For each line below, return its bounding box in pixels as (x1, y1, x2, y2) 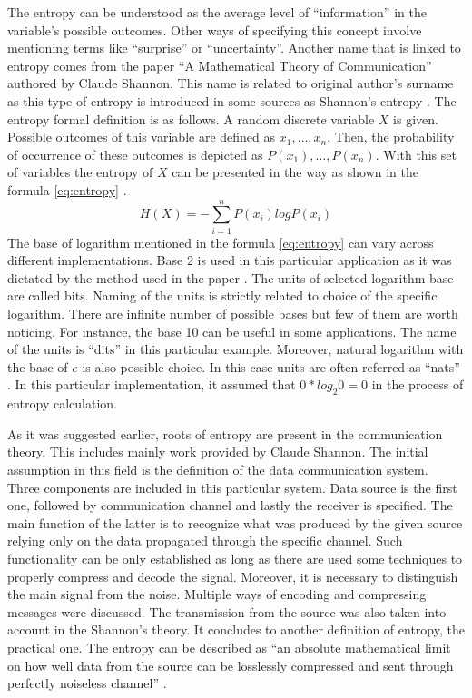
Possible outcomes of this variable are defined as (7, 127, 276, 146)
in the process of (371, 375, 464, 394)
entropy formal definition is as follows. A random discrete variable (7, 109, 375, 128)
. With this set (375, 144, 457, 163)
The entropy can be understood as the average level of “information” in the (7, 3, 427, 21)
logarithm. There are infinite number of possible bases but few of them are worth (7, 304, 458, 323)
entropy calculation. (7, 394, 118, 413)
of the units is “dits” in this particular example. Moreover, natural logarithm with (7, 339, 464, 359)
